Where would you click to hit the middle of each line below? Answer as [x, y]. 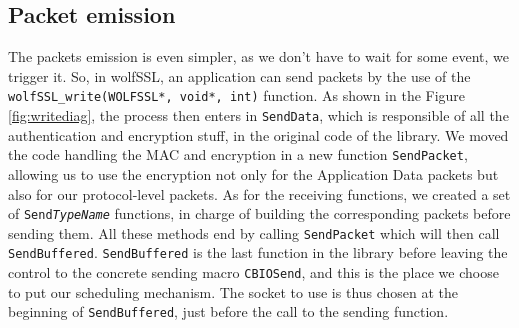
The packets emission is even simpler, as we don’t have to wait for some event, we [258, 56]
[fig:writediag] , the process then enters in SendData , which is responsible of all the [258, 115]
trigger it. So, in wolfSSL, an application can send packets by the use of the [239, 75]
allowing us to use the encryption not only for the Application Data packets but [253, 173]
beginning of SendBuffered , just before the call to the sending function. [228, 311]
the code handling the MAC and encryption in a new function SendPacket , [238, 154]
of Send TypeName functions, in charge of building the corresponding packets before [259, 213]
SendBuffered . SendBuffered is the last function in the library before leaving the [258, 252]
